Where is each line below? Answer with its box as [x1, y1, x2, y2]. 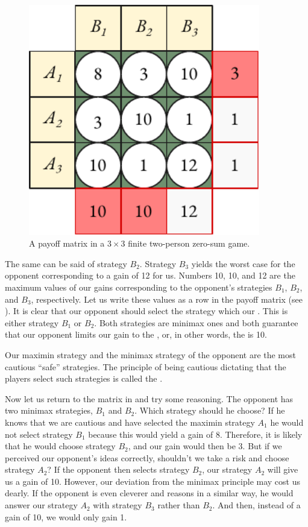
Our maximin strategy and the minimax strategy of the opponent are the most [5, 348, 296, 361]
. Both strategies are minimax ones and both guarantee [94, 316, 298, 329]
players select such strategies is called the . [5, 372, 163, 385]
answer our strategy [5, 499, 78, 511]
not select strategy [5, 428, 73, 440]
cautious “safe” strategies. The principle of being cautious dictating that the [5, 360, 286, 373]
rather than [157, 499, 200, 511]
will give [267, 463, 298, 476]
